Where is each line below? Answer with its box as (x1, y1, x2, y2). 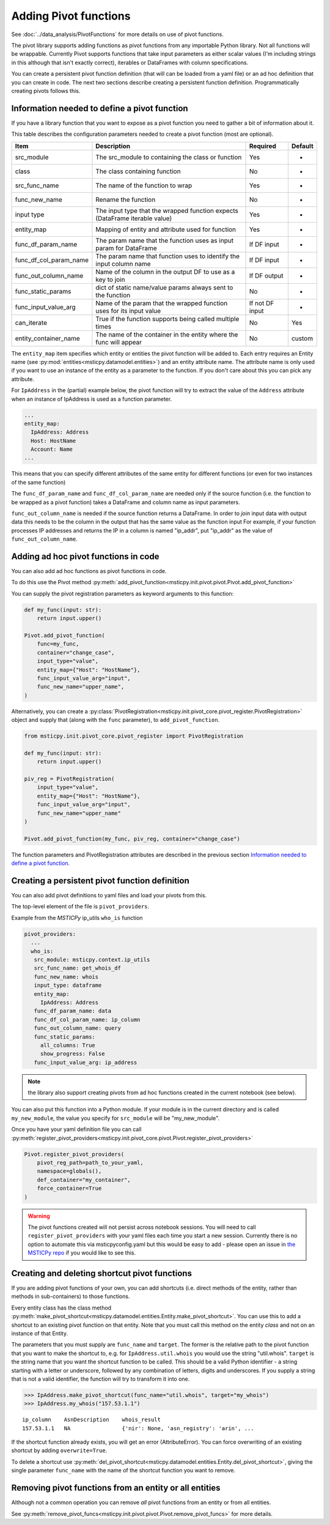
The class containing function (95, 167, 181, 176)
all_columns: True (40, 1042, 96, 1048)
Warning (28, 1212, 50, 1220)
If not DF (249, 299, 274, 307)
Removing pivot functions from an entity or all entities (11, 1483, 221, 1493)
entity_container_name (15, 334, 80, 343)
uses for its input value (95, 306, 161, 315)
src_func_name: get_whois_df (34, 965, 122, 972)
